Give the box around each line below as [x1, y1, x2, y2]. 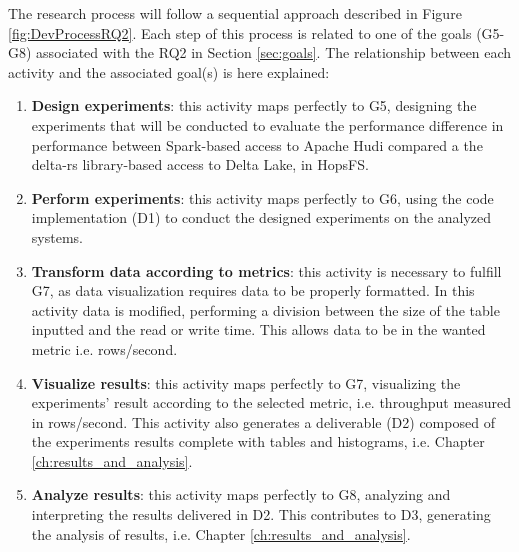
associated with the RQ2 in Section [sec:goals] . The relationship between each [36, 42, 512, 63]
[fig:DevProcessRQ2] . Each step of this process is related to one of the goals [8, 22, 472, 43]
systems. [31, 226, 83, 247]
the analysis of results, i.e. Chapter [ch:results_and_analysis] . [31, 523, 411, 544]
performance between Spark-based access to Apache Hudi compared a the [31, 134, 483, 155]
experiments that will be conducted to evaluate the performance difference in [31, 114, 504, 135]
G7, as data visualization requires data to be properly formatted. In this [31, 280, 475, 301]
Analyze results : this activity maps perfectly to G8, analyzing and [31, 484, 451, 505]
